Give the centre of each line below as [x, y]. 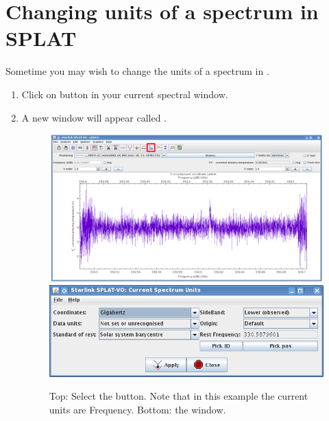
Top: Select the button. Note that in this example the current [179, 396]
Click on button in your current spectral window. [125, 94]
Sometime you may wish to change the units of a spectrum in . [137, 71]
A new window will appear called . [94, 117]
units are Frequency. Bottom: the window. [137, 409]
